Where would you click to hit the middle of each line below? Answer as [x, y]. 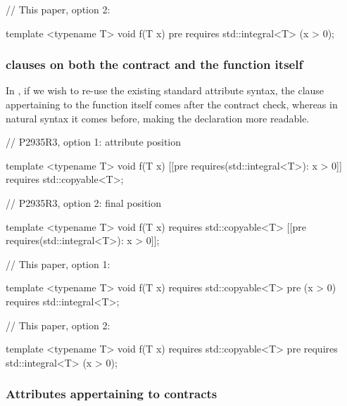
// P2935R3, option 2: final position [84, 202]
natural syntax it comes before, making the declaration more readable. [158, 118]
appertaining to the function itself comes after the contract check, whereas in [172, 104]
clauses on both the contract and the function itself [154, 64]
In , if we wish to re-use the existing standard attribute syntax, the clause [165, 90]
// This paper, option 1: [58, 264]
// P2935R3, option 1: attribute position [94, 142]
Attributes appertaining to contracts [112, 394]
